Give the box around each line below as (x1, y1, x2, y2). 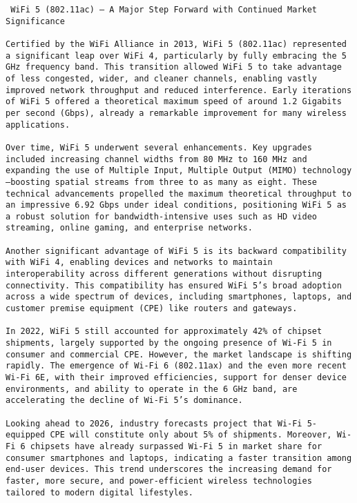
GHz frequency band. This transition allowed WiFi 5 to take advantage (6, 62, 342, 72)
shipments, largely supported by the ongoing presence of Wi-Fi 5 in (6, 338, 332, 348)
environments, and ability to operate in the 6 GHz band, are (6, 384, 298, 394)
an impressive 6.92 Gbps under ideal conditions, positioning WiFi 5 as (6, 200, 347, 210)
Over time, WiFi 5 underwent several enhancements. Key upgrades (6, 142, 312, 152)
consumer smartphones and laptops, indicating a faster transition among (6, 453, 352, 463)
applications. (6, 119, 70, 130)
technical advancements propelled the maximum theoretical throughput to (6, 188, 352, 199)
